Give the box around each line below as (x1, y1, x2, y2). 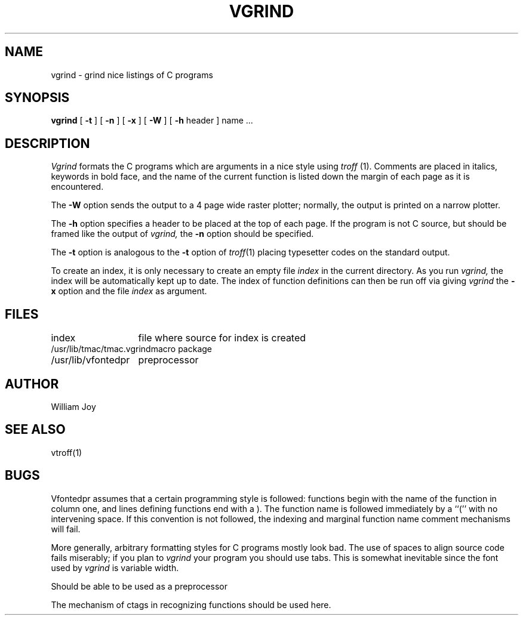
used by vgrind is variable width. (51, 562, 179, 573)
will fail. (51, 523, 81, 534)
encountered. (51, 181, 104, 192)
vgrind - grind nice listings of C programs (51, 69, 213, 80)
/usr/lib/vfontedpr (51, 354, 130, 366)
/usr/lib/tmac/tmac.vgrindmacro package (51, 344, 213, 354)
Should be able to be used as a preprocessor (51, 581, 227, 591)
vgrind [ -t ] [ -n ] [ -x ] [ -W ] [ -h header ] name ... (51, 115, 253, 126)
